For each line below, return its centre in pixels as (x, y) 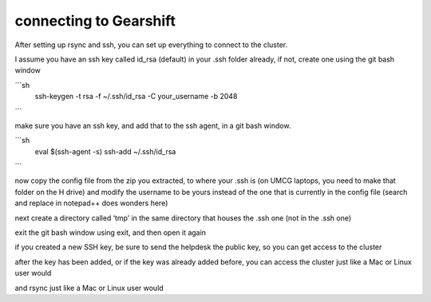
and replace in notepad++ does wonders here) (91, 203)
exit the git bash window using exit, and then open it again (111, 232)
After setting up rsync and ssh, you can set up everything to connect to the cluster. (151, 45)
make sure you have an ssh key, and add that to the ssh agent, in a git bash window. (153, 125)
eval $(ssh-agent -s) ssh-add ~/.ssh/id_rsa (105, 151)
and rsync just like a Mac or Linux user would (89, 288)
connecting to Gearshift (95, 21)
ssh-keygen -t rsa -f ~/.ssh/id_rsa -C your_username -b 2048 (136, 97)
